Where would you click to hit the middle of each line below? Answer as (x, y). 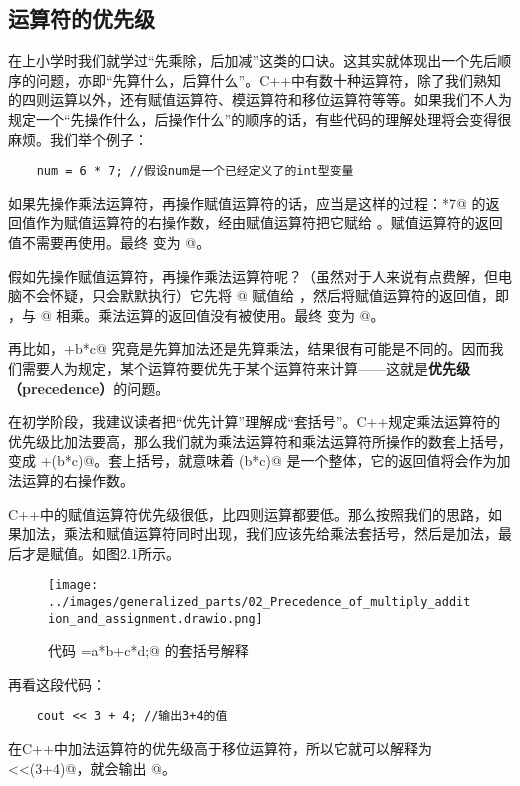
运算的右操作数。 (77, 479)
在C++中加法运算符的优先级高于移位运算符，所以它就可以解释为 (220, 748)
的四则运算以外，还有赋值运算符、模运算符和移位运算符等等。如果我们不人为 (260, 99)
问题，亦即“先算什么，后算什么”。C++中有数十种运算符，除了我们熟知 (268, 79)
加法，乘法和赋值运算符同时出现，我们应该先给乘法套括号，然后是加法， (259, 533)
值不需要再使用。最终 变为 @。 (109, 242)
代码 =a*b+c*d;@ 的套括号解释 (148, 650)
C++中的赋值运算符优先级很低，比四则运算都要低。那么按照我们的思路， (248, 513)
